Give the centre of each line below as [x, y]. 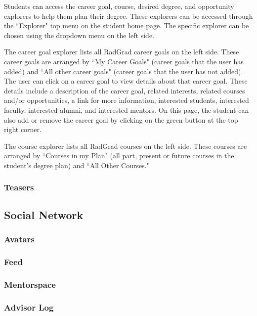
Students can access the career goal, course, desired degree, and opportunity [119, 6]
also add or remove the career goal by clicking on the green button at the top [121, 119]
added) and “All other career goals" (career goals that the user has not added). [124, 71]
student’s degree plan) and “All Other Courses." [77, 165]
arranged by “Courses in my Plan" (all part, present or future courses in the [119, 156]
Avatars [19, 239]
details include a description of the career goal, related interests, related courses [125, 90]
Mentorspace [30, 284]
